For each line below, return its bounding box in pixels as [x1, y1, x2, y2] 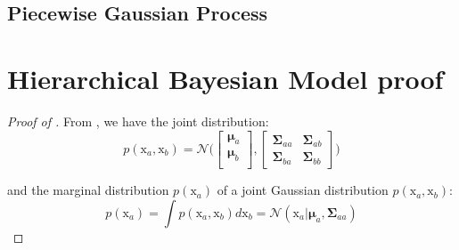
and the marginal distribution [7, 181, 169, 199]
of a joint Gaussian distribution [217, 181, 389, 199]
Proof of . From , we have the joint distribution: [7, 111, 269, 130]
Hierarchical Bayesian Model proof [7, 60, 444, 96]
